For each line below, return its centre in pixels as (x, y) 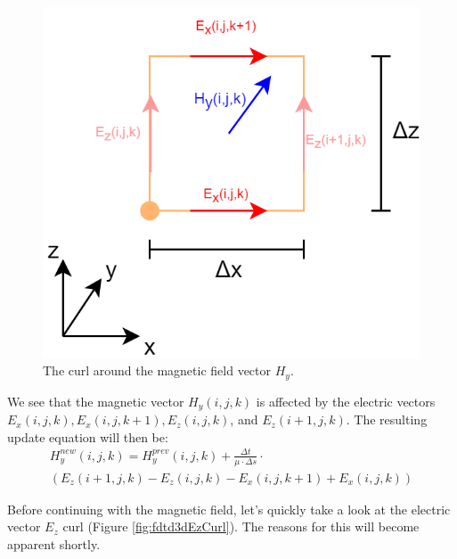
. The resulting (387, 419)
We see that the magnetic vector (96, 401)
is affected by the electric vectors (346, 401)
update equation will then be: (88, 436)
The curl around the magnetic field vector (157, 370)
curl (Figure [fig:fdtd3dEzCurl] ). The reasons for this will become (241, 526)
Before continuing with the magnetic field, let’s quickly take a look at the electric (229, 509)
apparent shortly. (54, 543)
